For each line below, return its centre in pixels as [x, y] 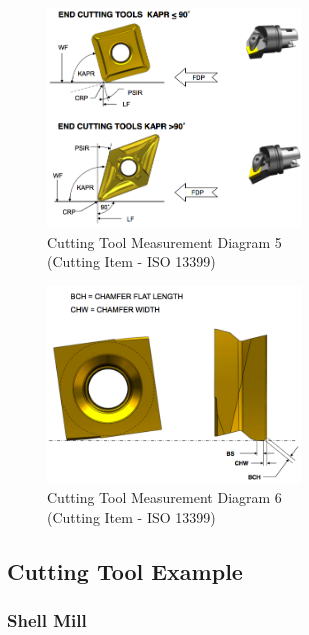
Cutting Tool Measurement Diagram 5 [164, 241]
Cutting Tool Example [125, 570]
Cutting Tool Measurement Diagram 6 [164, 496]
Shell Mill [47, 619]
